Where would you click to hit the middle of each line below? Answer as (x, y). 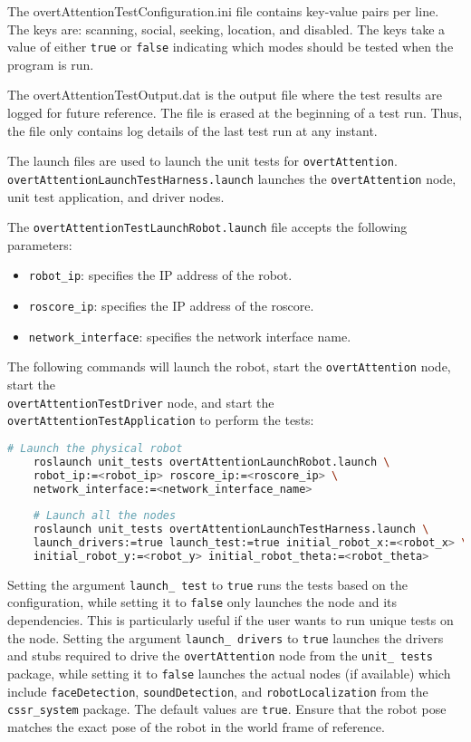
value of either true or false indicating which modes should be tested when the (231, 47)
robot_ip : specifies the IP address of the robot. (160, 275)
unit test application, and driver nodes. (116, 196)
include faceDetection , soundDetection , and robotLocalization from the (218, 691)
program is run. (51, 64)
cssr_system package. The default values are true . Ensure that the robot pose (227, 709)
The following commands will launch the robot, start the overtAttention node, (229, 366)
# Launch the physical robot (95, 448)
